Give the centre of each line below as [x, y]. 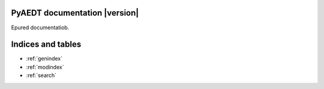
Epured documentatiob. [40, 27]
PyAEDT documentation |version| [75, 13]
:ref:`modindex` [45, 67]
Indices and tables [46, 44]
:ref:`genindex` [44, 59]
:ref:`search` [41, 75]
